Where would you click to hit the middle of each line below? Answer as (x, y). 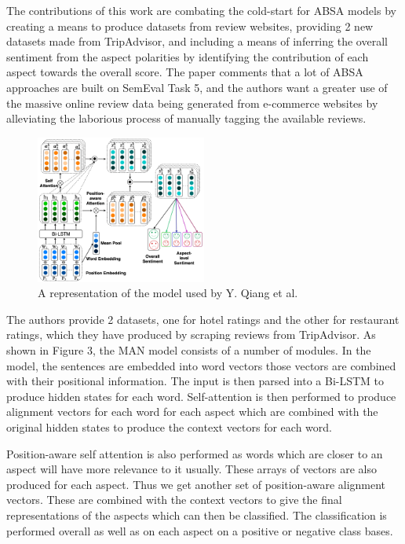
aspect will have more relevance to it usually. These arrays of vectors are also (192, 469)
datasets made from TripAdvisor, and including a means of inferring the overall (197, 41)
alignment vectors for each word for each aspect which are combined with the (192, 412)
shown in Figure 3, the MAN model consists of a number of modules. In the (189, 350)
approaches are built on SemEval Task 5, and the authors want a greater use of (197, 87)
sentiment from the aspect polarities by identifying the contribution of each (188, 56)
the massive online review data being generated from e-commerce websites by (192, 103)
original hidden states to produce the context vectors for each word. (169, 426)
